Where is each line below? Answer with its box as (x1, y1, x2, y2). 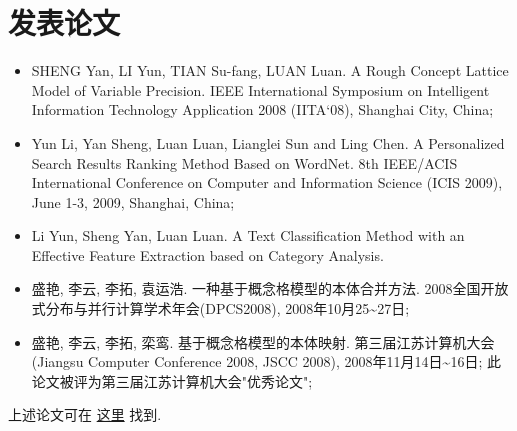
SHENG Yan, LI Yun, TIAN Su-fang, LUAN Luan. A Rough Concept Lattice (31, 60, 509, 81)
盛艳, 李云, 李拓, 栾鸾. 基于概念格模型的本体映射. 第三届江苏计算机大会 (31, 331, 495, 352)
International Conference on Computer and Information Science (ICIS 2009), (31, 172, 503, 193)
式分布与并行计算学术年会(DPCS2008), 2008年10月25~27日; (31, 298, 410, 319)
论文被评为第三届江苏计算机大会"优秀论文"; (31, 370, 313, 391)
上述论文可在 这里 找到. (8, 404, 162, 425)
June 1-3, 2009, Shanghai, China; (31, 191, 235, 212)
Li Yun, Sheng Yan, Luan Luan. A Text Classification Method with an (31, 225, 465, 246)
